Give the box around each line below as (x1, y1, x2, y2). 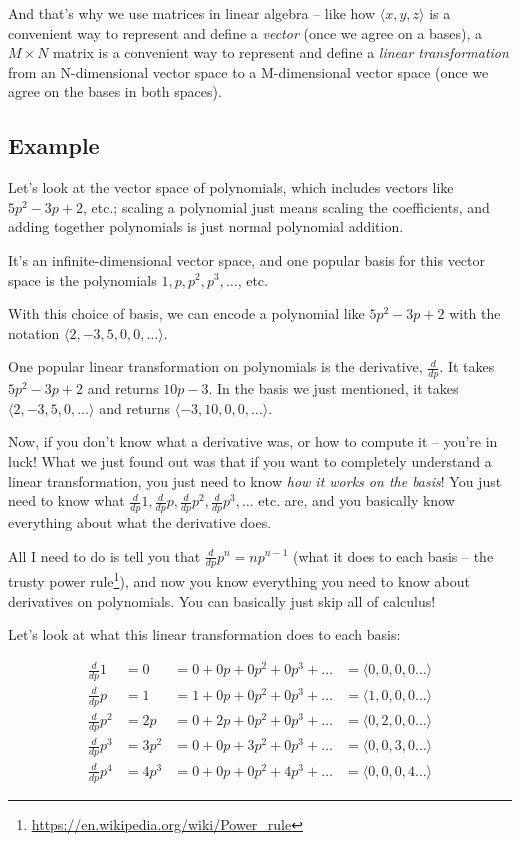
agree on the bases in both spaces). (8, 81, 222, 102)
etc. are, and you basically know (258, 490, 455, 511)
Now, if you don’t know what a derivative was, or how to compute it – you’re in (8, 431, 498, 452)
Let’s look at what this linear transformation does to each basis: (8, 624, 401, 645)
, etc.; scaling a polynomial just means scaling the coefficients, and (83, 196, 490, 217)
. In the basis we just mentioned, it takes (208, 378, 459, 399)
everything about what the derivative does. (8, 511, 272, 532)
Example (8, 130, 100, 161)
